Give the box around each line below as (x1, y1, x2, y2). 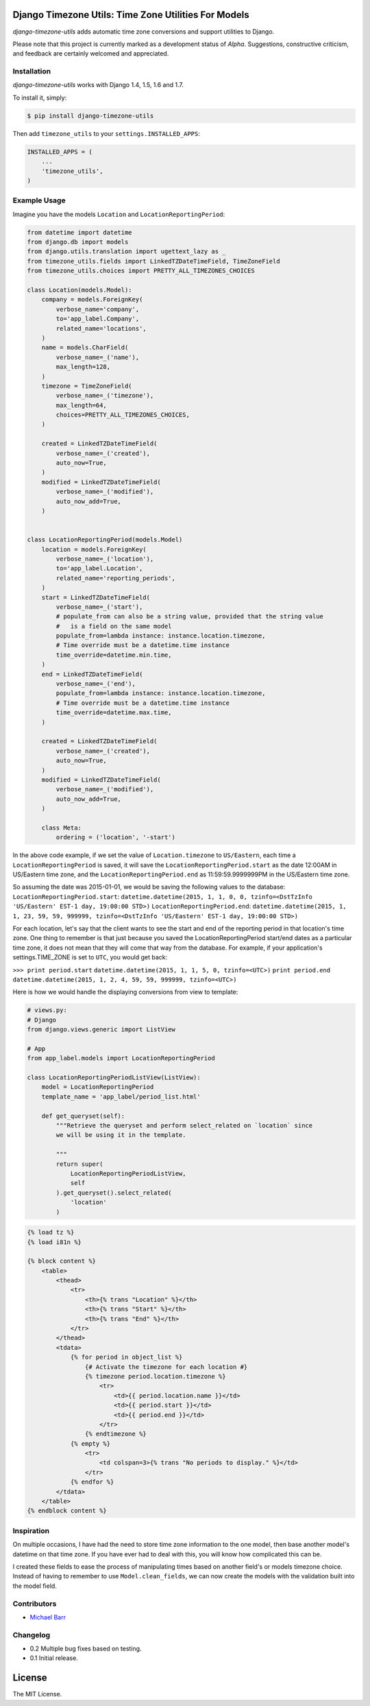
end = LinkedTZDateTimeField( (41, 670, 143, 678)
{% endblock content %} (27, 1507, 108, 1515)
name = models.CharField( (41, 344, 129, 351)
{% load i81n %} (27, 1238, 82, 1246)
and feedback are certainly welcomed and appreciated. (12, 49, 169, 58)
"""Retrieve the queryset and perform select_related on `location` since (56, 1122, 313, 1130)
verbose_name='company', (56, 305, 140, 313)
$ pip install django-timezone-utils (27, 112, 154, 119)
